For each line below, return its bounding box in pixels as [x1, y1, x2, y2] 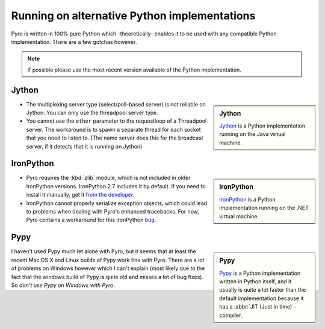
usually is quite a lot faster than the [219, 286, 306, 294]
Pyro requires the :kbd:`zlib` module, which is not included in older [26, 174, 191, 182]
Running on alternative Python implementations [11, 9, 256, 22]
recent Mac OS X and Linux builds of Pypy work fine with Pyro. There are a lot [11, 256, 205, 263]
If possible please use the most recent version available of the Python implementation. [27, 66, 242, 73]
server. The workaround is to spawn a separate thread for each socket [26, 126, 201, 133]
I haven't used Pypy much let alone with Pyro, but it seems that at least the [11, 248, 197, 255]
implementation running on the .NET [219, 204, 309, 212]
